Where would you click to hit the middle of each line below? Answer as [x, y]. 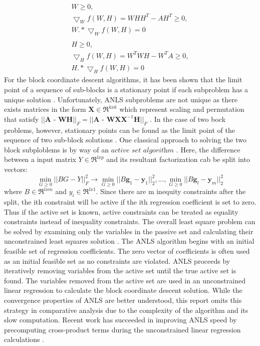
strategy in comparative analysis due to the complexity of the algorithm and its [126, 310]
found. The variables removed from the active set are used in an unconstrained [125, 280]
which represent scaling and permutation [182, 109]
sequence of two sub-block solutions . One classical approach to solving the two [125, 140]
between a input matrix [40, 159]
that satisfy [22, 119]
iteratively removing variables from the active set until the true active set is [120, 271]
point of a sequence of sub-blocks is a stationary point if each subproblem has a [126, 89]
